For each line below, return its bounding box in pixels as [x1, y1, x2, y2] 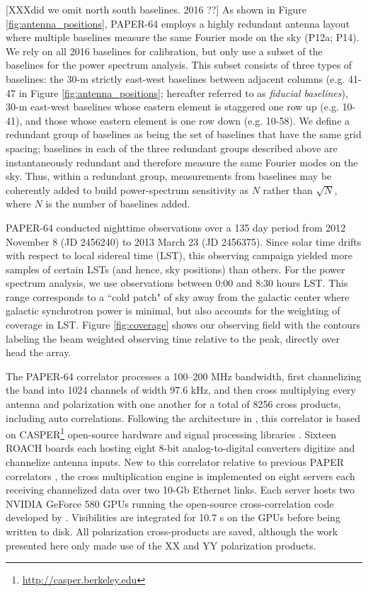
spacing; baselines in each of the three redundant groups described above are [6, 140, 338, 155]
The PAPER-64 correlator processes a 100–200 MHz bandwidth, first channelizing [6, 368, 362, 383]
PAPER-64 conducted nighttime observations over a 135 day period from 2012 [6, 220, 346, 234]
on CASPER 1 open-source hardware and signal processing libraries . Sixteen [6, 425, 337, 441]
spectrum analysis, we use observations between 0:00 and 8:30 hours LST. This [6, 275, 348, 290]
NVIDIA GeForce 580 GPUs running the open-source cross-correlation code [6, 496, 334, 511]
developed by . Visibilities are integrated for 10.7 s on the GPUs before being [6, 510, 340, 525]
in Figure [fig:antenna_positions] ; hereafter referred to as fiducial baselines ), [18, 85, 348, 100]
